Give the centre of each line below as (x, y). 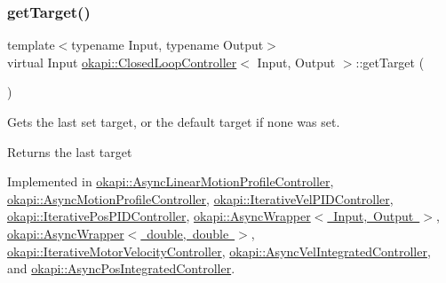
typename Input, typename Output (167, 45)
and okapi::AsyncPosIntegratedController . (121, 268)
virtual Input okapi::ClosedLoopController (122, 62)
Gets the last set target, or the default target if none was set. (174, 122)
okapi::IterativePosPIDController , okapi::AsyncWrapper (159, 216)
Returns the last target (70, 151)
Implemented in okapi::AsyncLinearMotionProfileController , (171, 181)
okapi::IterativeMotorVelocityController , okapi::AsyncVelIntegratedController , (219, 251)
